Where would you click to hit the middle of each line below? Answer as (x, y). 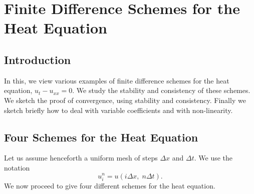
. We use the (213, 158)
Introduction (38, 59)
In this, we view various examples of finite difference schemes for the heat (117, 80)
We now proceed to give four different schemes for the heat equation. (110, 185)
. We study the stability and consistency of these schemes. (161, 90)
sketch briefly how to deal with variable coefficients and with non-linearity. (118, 110)
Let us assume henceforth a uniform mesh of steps (81, 158)
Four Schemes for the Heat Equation (101, 137)
